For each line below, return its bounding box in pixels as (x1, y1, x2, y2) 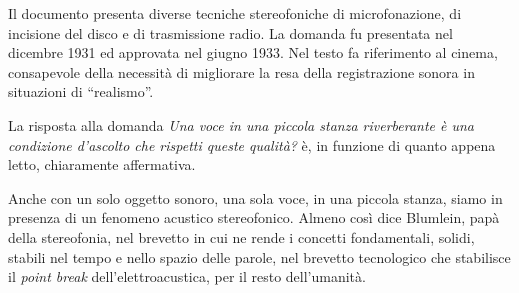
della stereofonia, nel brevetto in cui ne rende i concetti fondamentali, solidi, (8, 226, 475, 247)
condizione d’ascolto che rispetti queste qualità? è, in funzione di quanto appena (8, 134, 496, 155)
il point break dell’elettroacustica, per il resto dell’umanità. (8, 266, 366, 287)
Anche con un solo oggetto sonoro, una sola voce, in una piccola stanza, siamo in (8, 187, 503, 208)
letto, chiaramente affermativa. (8, 154, 196, 175)
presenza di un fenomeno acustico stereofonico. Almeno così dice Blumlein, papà (8, 207, 500, 228)
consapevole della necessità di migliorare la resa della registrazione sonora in (8, 61, 475, 82)
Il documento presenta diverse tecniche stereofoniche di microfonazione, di (8, 3, 462, 23)
